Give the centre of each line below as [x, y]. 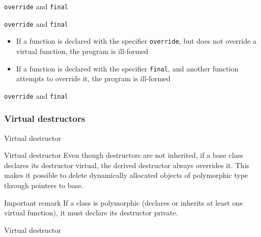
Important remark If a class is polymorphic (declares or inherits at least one [124, 202]
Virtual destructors [45, 118]
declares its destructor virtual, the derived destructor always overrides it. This [127, 165]
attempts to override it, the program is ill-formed [93, 78]
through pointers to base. [44, 185]
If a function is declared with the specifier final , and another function [127, 68]
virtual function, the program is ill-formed [82, 51]
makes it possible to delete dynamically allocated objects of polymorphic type [126, 175]
